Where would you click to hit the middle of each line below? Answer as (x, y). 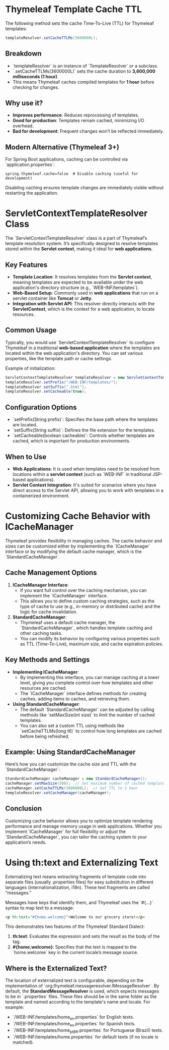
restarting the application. (32, 193)
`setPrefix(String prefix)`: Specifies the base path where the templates (85, 419)
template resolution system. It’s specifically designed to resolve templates (82, 244)
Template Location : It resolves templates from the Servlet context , (82, 277)
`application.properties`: (30, 164)
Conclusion (24, 809)
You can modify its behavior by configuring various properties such (90, 638)
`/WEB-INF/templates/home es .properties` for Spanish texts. (74, 1024)
